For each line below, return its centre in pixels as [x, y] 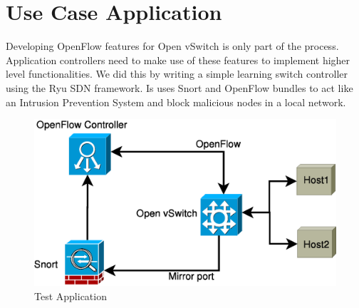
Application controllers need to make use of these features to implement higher [178, 60]
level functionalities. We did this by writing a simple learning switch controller [177, 74]
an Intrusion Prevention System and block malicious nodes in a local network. [176, 102]
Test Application [71, 296]
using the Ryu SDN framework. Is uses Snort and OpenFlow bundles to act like [179, 87]
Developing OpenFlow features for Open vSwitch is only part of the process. [172, 46]
